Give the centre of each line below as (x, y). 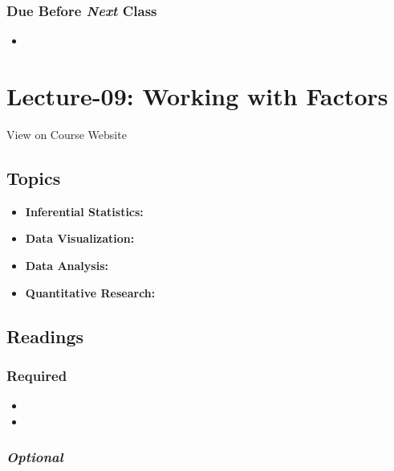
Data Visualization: (80, 238)
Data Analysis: (67, 265)
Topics (34, 177)
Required (37, 375)
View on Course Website (67, 134)
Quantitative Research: (90, 292)
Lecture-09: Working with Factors (197, 96)
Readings (45, 336)
